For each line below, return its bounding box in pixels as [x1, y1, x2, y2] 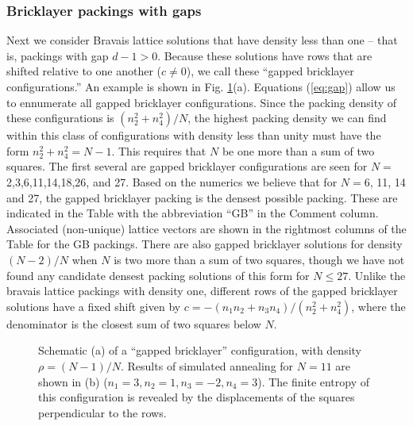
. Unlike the [348, 267, 406, 283]
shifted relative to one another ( [6, 63, 161, 79]
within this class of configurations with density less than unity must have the [6, 127, 381, 144]
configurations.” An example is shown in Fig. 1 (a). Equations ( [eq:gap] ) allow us [6, 79, 396, 94]
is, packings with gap [6, 47, 109, 63]
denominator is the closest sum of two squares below [6, 315, 261, 332]
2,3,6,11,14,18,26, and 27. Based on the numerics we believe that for [6, 173, 338, 190]
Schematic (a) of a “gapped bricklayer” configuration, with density [38, 342, 361, 359]
